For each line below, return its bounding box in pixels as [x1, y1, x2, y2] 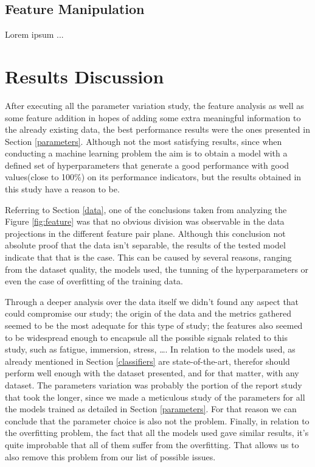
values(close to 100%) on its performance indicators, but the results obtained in [5, 170, 302, 183]
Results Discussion [5, 63, 164, 88]
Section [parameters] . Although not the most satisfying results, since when [5, 135, 282, 147]
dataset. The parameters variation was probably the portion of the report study [5, 378, 302, 391]
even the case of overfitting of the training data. [5, 275, 183, 287]
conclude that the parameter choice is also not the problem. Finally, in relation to [5, 414, 310, 427]
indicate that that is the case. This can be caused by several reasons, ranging [5, 251, 292, 264]
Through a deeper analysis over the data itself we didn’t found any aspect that [5, 295, 299, 307]
